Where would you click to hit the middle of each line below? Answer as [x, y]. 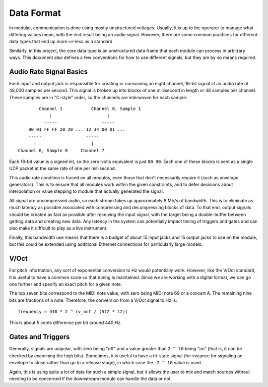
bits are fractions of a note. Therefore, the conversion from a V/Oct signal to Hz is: [93, 300]
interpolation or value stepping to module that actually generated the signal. [87, 191]
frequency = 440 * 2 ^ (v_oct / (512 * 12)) [73, 312]
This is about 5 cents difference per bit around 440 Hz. [65, 323]
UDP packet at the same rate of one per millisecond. [63, 168]
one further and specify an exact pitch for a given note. [66, 284]
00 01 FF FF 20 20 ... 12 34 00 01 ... [77, 130]
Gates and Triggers [39, 337]
